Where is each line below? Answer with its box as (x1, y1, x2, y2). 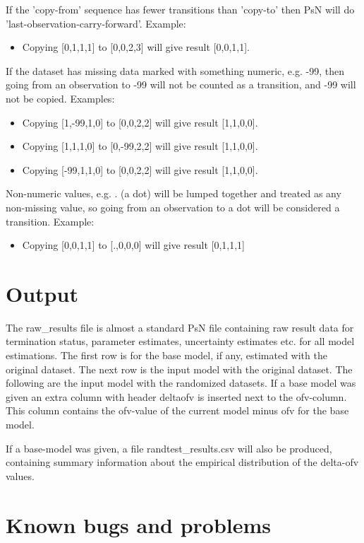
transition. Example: (6, 214, 95, 228)
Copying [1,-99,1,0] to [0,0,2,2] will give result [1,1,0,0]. (22, 115, 258, 129)
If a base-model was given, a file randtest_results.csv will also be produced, (6, 440, 332, 455)
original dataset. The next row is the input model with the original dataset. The (6, 361, 353, 376)
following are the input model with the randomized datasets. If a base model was (6, 375, 356, 390)
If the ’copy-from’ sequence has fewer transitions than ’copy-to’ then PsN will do (6, 2, 355, 16)
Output (6, 279, 78, 308)
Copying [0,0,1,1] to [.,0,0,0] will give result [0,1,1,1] (22, 238, 245, 252)
